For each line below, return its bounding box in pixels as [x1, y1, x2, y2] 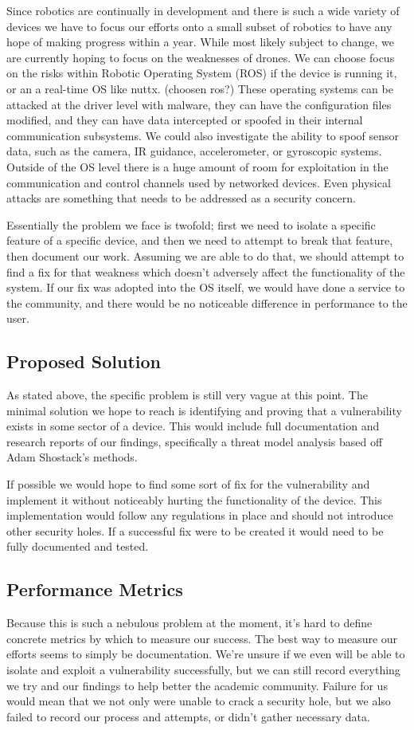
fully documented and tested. [6, 538, 149, 555]
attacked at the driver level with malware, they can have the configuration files [6, 96, 392, 112]
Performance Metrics [6, 577, 183, 602]
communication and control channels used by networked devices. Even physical [6, 174, 391, 190]
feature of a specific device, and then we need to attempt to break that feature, [6, 232, 393, 249]
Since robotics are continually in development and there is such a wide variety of [6, 2, 400, 18]
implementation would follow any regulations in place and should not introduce [6, 507, 393, 524]
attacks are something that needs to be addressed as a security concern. [6, 190, 356, 206]
